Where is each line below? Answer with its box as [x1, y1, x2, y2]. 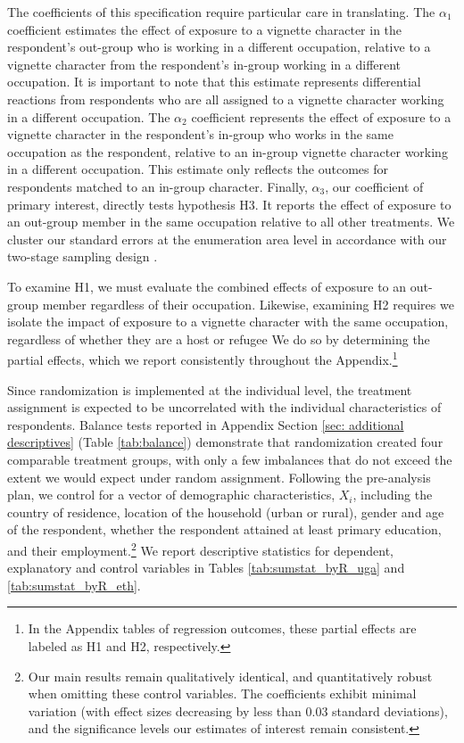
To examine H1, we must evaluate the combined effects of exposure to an [7, 277, 407, 295]
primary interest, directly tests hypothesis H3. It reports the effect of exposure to [7, 194, 452, 213]
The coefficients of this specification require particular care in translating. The [7, 3, 435, 21]
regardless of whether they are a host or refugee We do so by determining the [7, 329, 430, 348]
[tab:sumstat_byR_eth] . [7, 575, 141, 594]
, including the [352, 485, 433, 504]
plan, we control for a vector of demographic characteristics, [7, 485, 336, 504]
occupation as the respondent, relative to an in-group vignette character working [7, 142, 448, 161]
